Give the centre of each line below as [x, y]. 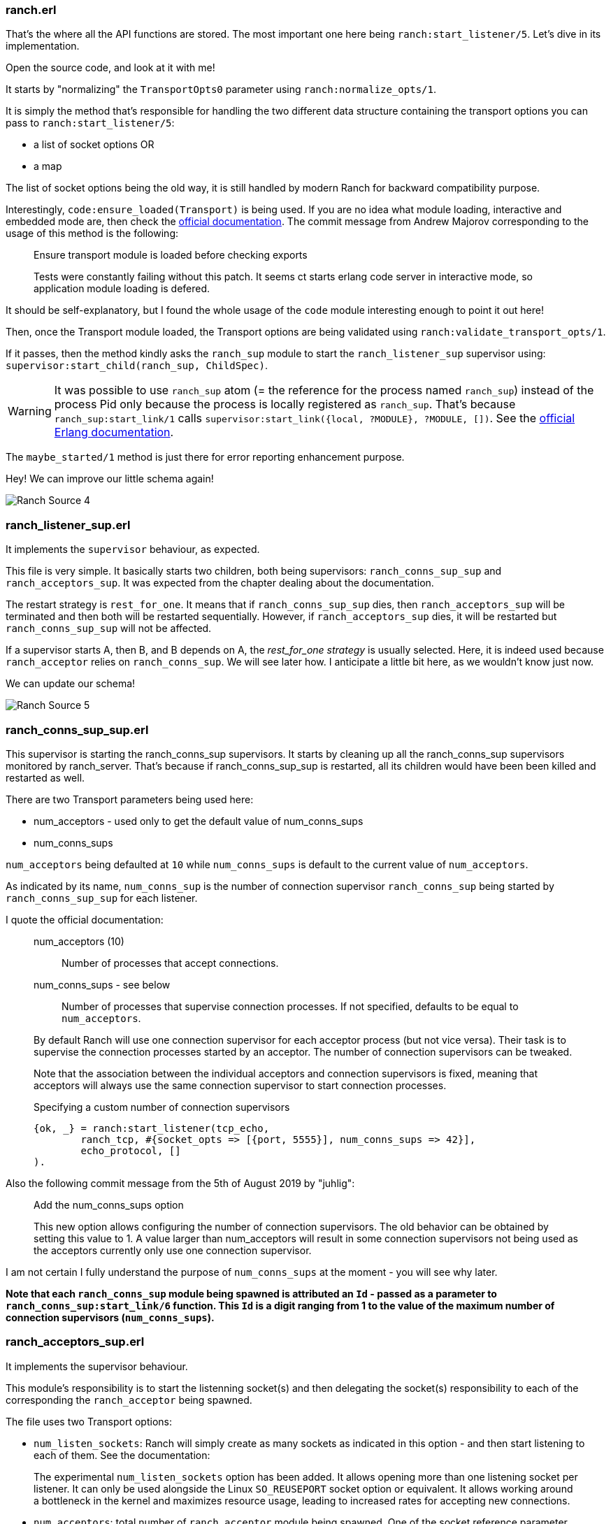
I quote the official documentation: [85, 919]
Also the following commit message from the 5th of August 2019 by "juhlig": [180, 1183]
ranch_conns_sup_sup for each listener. [102, 898]
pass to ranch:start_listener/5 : [90, 123]
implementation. [43, 46]
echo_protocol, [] [131, 1150]
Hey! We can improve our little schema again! [110, 479]
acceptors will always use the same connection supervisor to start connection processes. [240, 1085]
